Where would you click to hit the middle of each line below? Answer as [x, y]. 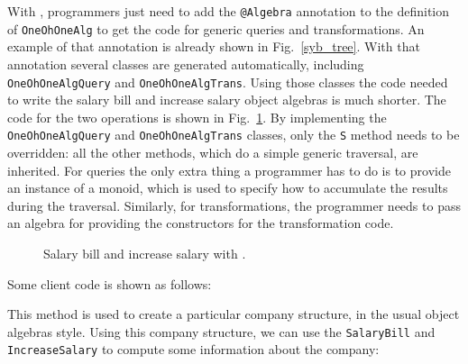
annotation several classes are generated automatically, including [186, 64]
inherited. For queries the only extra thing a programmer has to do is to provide [229, 170]
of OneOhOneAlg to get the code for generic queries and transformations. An [216, 28]
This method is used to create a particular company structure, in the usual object [234, 314]
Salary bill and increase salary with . [145, 253]
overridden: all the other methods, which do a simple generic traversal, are [213, 152]
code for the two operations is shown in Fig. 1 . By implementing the [197, 117]
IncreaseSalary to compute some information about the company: [193, 349]
